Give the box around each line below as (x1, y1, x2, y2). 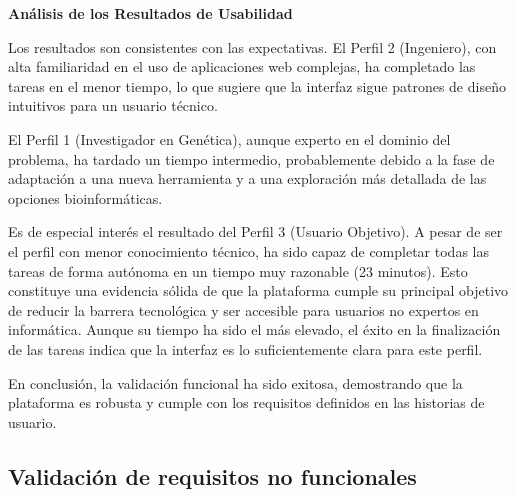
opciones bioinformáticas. (8, 187, 163, 208)
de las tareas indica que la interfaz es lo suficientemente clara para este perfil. (8, 338, 483, 359)
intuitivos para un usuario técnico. (8, 95, 218, 116)
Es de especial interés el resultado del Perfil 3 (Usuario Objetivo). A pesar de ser (8, 221, 503, 242)
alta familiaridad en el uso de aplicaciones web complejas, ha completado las (8, 56, 476, 77)
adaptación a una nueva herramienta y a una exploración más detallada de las (8, 168, 487, 189)
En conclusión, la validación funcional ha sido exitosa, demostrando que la (8, 372, 463, 393)
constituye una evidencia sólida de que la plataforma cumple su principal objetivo (8, 280, 509, 301)
